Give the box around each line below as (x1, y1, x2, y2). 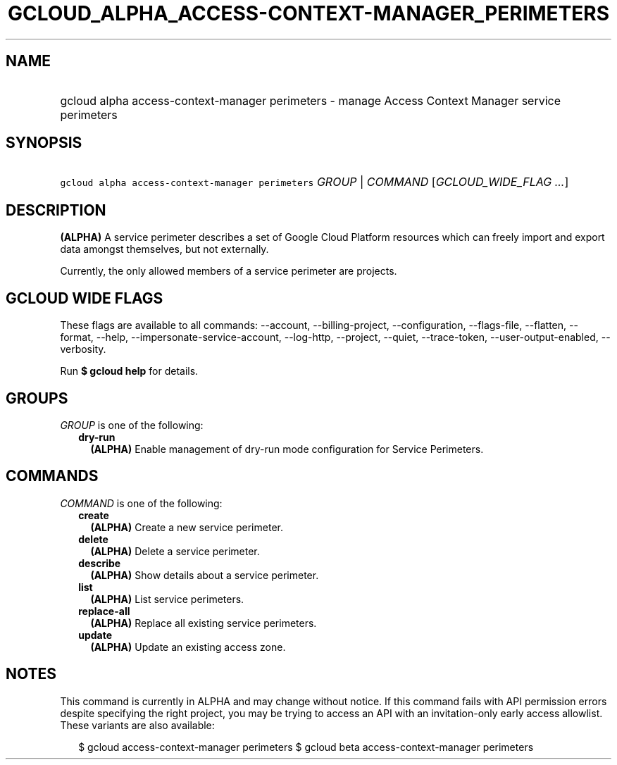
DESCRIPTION (6, 201, 106, 219)
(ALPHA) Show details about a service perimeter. (90, 568, 319, 581)
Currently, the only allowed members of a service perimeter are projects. (60, 265, 397, 278)
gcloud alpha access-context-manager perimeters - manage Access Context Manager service (60, 93, 561, 108)
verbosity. (60, 343, 106, 356)
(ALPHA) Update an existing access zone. (90, 640, 286, 653)
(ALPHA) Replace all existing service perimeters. (90, 616, 317, 629)
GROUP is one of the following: (60, 418, 204, 431)
